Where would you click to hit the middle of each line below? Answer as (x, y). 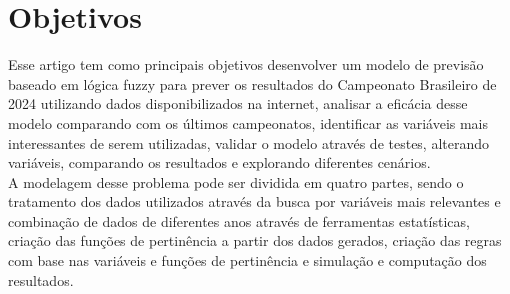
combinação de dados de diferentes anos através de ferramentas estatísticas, (239, 220)
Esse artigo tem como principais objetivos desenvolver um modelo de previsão (246, 64)
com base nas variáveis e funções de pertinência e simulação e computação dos (247, 260)
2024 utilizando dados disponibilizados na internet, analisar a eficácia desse (238, 103)
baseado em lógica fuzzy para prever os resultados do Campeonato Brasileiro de (252, 83)
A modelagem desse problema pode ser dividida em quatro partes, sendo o (236, 181)
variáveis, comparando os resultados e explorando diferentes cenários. (219, 162)
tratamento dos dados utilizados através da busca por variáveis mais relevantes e (254, 201)
